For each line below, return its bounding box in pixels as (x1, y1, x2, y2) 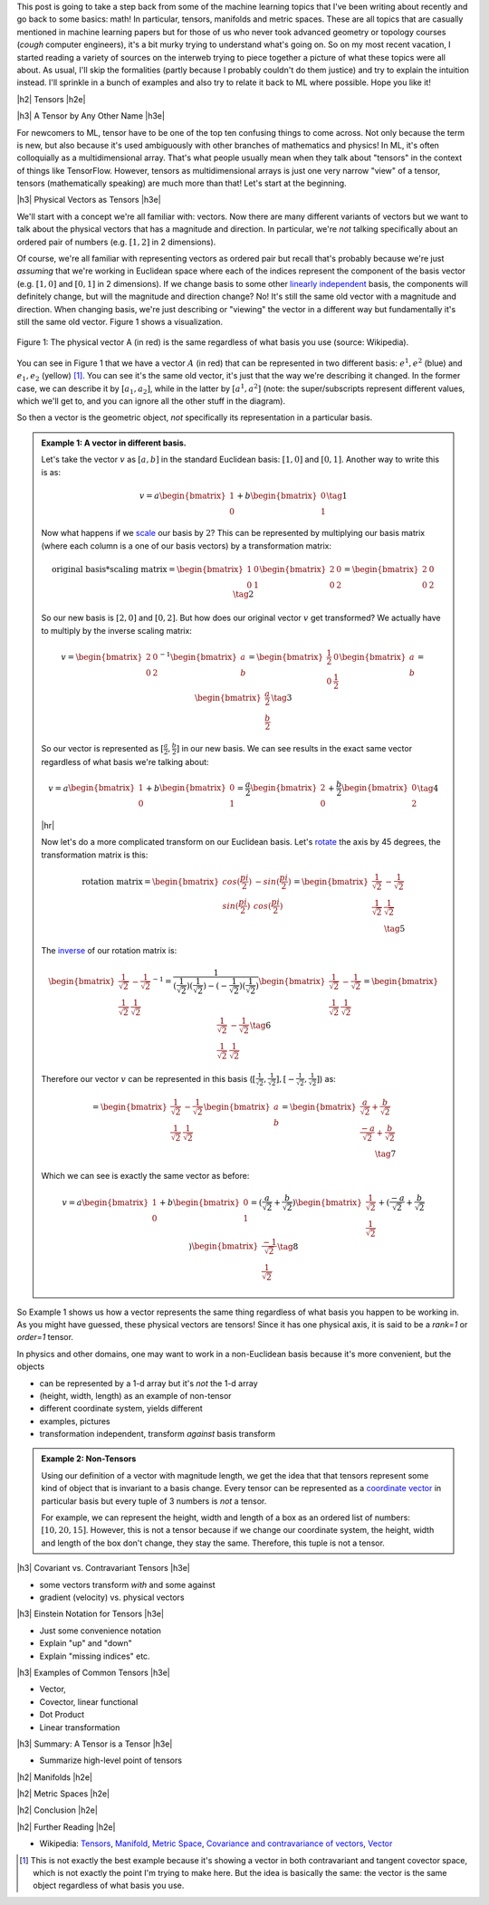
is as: (41, 466, 62, 477)
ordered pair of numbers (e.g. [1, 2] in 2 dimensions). (16, 236, 216, 247)
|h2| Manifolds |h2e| (16, 1771, 92, 1783)
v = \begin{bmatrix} (61, 652, 143, 662)
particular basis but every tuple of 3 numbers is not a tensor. (41, 1495, 267, 1507)
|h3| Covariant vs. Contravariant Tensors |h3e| (16, 1563, 190, 1574)
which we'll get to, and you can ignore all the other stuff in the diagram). (16, 395, 285, 407)
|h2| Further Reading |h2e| (16, 1821, 116, 1833)
